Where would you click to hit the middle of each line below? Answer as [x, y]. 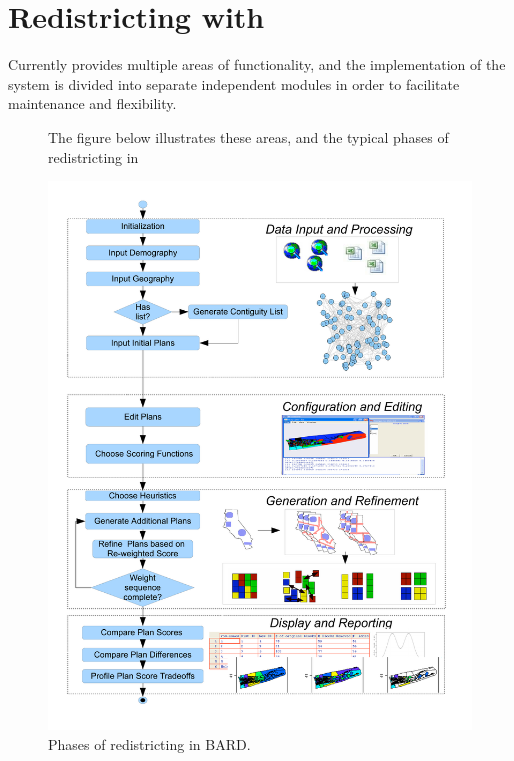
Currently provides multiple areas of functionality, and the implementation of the [257, 64]
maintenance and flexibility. [92, 103]
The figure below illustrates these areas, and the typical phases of [248, 136]
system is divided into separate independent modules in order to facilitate [234, 83]
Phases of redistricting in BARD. [149, 743]
